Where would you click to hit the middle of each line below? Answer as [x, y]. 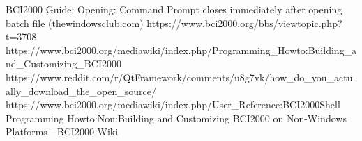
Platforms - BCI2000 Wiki [62, 132]
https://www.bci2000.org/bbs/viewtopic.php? [244, 23]
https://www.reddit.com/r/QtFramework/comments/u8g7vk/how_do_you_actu [179, 77]
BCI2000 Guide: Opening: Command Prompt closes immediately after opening [174, 9]
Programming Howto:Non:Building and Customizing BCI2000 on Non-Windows [176, 118]
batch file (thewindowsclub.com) [75, 23]
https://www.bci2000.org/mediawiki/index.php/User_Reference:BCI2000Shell [173, 105]
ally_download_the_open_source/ [81, 91]
